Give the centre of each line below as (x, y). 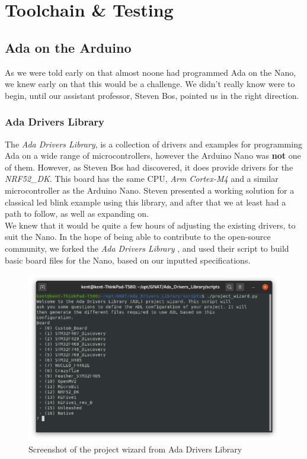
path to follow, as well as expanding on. (77, 214)
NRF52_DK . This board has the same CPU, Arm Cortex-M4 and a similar (142, 179)
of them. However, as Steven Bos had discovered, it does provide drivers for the (149, 167)
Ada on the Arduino (68, 47)
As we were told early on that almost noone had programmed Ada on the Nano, (151, 72)
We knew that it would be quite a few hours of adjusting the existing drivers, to (150, 225)
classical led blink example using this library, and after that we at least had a (145, 202)
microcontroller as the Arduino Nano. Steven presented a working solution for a (150, 190)
